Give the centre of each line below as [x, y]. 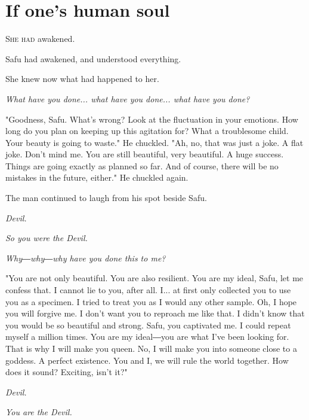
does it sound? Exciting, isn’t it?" [67, 372]
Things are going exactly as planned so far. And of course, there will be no [142, 165]
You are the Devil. [39, 412]
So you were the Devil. [47, 238]
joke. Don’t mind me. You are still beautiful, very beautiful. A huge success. [145, 154]
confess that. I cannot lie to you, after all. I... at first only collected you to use [148, 290]
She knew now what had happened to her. [82, 79]
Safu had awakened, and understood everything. [93, 58]
